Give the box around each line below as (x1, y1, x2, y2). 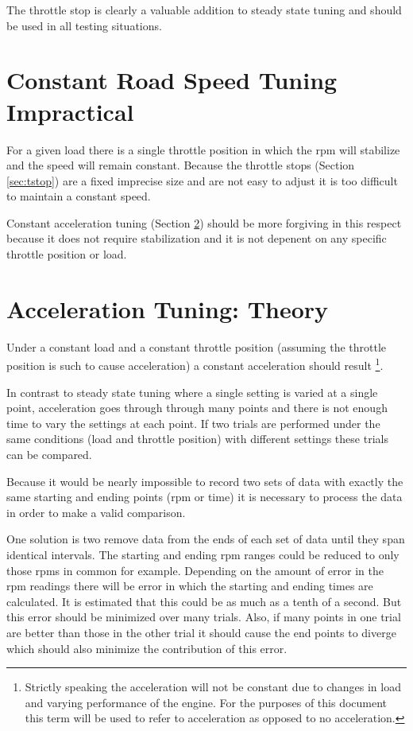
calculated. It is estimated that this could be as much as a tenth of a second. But (6, 593, 402, 609)
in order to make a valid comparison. (6, 504, 186, 520)
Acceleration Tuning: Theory (6, 292, 329, 325)
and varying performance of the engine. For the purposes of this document (25, 694, 388, 710)
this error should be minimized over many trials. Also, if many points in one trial (6, 609, 401, 625)
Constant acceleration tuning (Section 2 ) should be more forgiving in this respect (6, 214, 402, 231)
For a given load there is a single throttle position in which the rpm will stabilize (6, 141, 400, 157)
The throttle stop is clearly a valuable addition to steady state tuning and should (6, 2, 402, 17)
